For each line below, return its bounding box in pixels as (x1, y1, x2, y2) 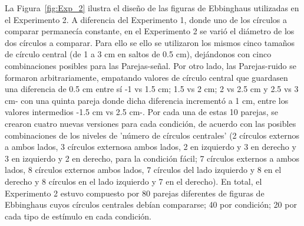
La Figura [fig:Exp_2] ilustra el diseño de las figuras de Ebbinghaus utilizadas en (5, 2, 299, 14)
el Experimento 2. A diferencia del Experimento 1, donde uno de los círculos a (5, 13, 288, 25)
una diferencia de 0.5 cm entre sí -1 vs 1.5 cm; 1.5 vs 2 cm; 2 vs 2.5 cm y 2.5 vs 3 (5, 83, 299, 95)
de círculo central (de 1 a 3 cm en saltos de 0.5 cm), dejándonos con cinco (5, 48, 272, 60)
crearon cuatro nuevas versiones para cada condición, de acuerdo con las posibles (5, 117, 296, 129)
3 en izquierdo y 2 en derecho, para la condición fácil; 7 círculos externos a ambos (5, 152, 300, 164)
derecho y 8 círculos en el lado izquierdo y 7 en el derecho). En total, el (5, 175, 262, 187)
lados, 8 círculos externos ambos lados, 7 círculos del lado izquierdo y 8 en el (5, 163, 282, 176)
